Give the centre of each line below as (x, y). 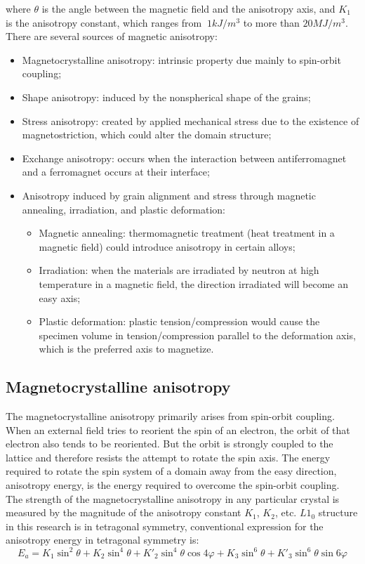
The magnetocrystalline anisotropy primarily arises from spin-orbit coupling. (170, 416)
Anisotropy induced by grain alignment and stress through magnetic (169, 195)
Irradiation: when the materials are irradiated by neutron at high (179, 270)
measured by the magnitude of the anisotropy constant (124, 512)
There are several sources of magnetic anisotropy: (112, 36)
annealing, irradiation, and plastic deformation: (124, 209)
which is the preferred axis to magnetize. (126, 349)
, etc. (286, 512)
